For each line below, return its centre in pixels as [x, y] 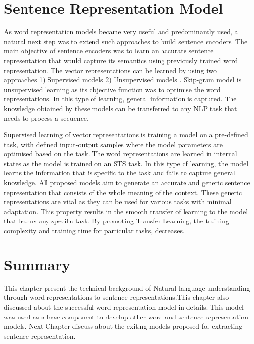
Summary [37, 264]
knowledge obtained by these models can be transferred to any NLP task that [121, 108]
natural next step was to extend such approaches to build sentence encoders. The [126, 41]
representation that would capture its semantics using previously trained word [121, 60]
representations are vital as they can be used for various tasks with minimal [118, 202]
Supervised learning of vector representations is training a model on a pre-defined [126, 135]
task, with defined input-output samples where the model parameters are [113, 144]
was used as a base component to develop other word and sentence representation [126, 316]
